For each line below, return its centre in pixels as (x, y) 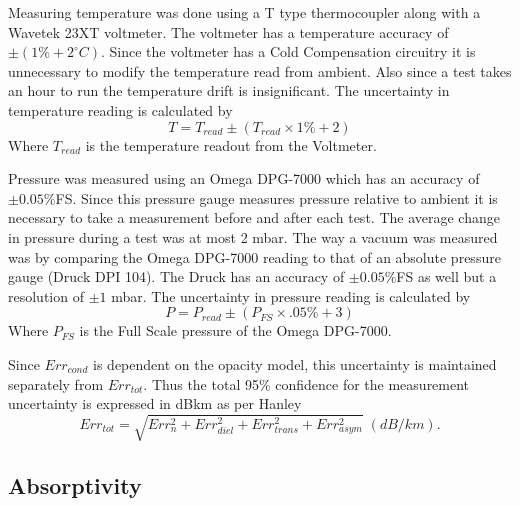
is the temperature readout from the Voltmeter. (231, 144)
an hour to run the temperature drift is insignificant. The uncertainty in (229, 90)
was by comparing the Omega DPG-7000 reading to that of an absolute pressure (254, 256)
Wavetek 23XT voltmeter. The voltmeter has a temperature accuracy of (228, 31)
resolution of (46, 295)
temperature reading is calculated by (120, 109)
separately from (56, 383)
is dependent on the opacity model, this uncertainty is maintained (295, 363)
